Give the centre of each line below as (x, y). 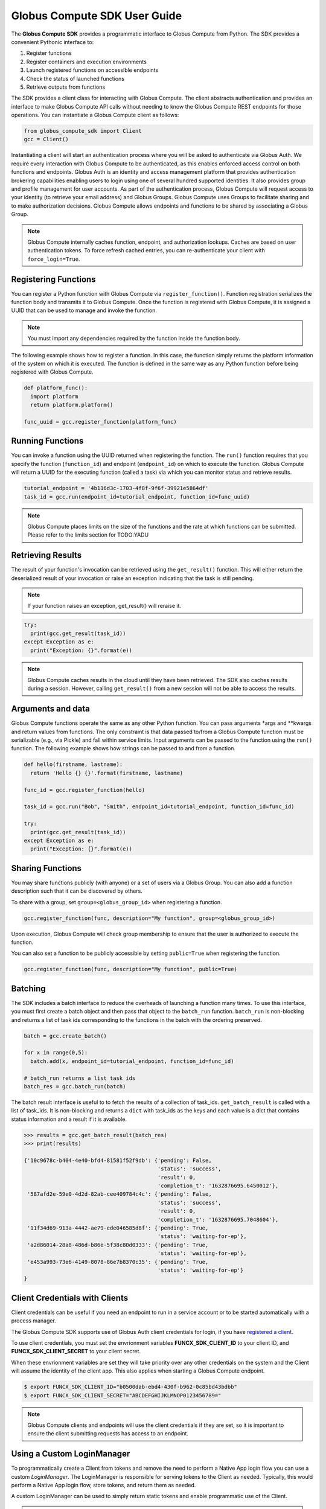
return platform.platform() (72, 405)
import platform (54, 396)
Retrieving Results (46, 555)
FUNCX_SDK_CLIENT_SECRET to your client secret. (76, 1351)
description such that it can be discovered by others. (77, 891)
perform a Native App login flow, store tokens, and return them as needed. (104, 1485)
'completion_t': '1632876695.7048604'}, (218, 1220)
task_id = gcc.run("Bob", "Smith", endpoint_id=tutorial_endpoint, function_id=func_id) (159, 807)
